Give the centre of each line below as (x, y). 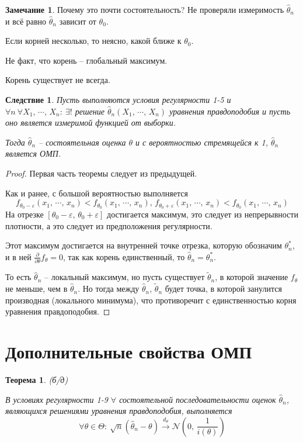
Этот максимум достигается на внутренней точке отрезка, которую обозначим (144, 245)
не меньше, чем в (36, 289)
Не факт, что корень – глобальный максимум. (86, 60)
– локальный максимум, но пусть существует (125, 277)
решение (90, 111)
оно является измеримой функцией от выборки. (91, 122)
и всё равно (26, 21)
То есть (18, 277)
